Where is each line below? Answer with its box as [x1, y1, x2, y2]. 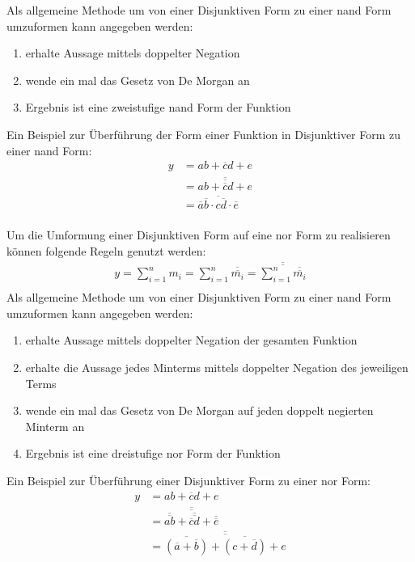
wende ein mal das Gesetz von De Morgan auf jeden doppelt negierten [25, 402, 374, 419]
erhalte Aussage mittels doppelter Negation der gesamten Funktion [25, 332, 358, 349]
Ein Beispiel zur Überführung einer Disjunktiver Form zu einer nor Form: [6, 471, 371, 488]
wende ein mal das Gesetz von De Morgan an [25, 71, 250, 88]
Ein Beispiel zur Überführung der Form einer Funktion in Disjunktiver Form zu [6, 125, 401, 142]
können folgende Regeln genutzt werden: [6, 242, 206, 259]
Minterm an [25, 417, 85, 434]
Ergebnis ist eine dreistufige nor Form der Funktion [25, 445, 281, 462]
